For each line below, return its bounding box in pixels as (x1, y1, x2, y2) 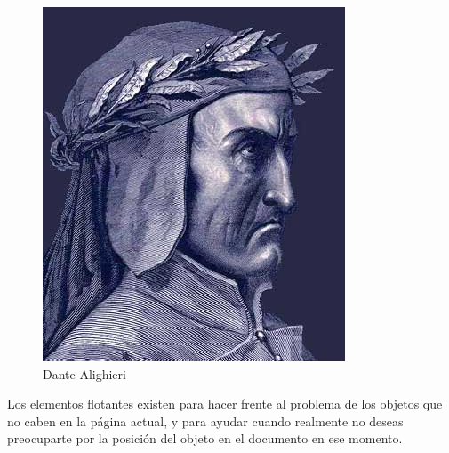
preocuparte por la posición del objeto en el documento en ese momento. (7, 429, 403, 448)
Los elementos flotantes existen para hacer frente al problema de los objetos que (7, 394, 443, 413)
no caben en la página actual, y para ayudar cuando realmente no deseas (7, 411, 404, 430)
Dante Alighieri (43, 364, 126, 383)
